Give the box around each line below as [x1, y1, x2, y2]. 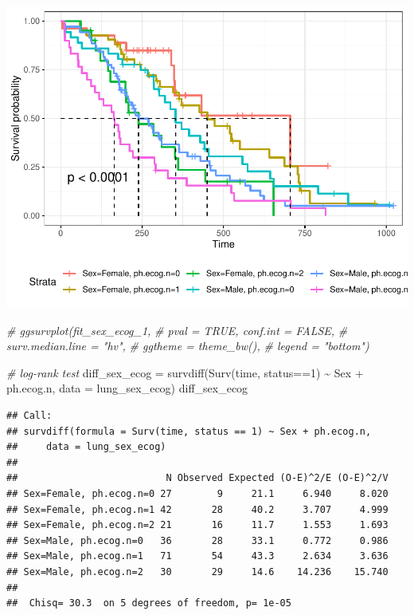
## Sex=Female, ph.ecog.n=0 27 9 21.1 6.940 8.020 [6, 487, 389, 499]
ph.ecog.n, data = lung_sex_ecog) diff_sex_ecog [6, 380, 248, 396]
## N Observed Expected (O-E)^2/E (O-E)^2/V [6, 472, 389, 484]
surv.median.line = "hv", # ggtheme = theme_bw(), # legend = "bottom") [6, 337, 369, 354]
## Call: [6, 409, 53, 421]
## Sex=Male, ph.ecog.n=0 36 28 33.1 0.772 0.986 [6, 534, 389, 546]
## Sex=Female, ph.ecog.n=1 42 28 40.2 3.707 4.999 [6, 503, 389, 515]
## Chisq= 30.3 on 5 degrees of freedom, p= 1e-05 [6, 597, 291, 609]
